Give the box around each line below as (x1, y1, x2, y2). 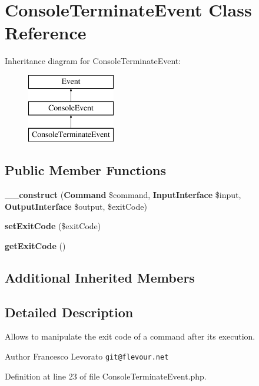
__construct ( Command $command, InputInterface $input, (5, 189, 241, 201)
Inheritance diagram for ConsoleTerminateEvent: (5, 55, 181, 67)
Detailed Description (5, 303, 134, 321)
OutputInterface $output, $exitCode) (5, 200, 147, 212)
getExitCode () (5, 239, 66, 251)
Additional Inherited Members (5, 268, 195, 286)
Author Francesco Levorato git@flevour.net (5, 350, 169, 362)
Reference (5, 21, 87, 45)
